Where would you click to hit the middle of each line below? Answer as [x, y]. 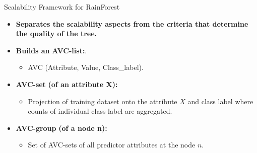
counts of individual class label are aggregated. [100, 111]
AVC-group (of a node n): [61, 128]
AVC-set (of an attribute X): [67, 84]
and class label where [220, 101]
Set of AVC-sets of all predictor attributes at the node [112, 145]
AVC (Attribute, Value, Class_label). [86, 67]
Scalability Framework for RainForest [62, 7]
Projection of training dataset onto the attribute [103, 101]
